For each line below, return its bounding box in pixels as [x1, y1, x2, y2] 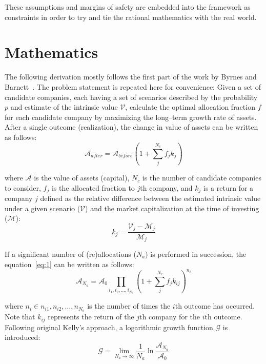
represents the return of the [48, 311, 134, 322]
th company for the [139, 311, 200, 322]
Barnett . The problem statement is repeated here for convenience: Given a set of [5, 81, 261, 92]
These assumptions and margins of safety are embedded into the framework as [5, 2, 251, 12]
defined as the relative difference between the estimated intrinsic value [40, 193, 261, 204]
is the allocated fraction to [51, 182, 135, 193]
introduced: [5, 332, 40, 342]
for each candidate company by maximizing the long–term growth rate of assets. [5, 111, 257, 122]
